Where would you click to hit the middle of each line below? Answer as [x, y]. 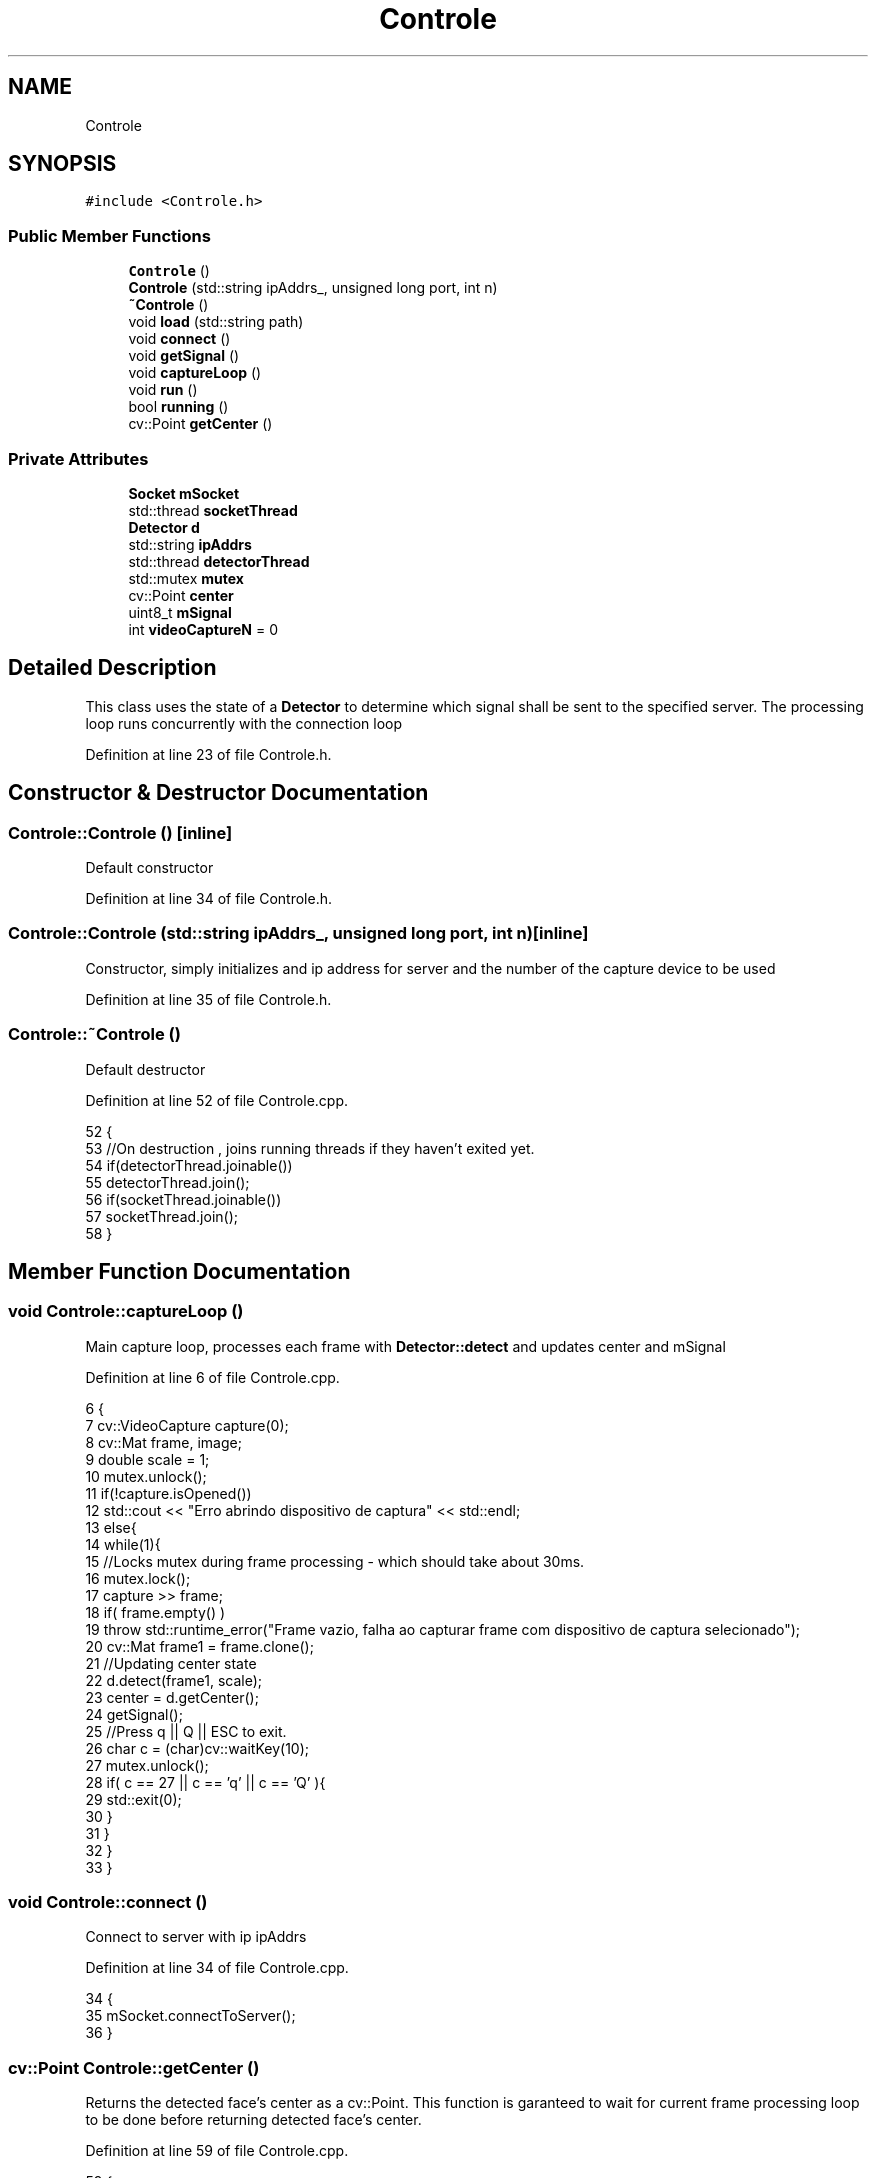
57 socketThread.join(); [161, 1216]
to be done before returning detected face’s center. [253, 2120]
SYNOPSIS [62, 164]
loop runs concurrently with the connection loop [243, 723]
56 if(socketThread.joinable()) [183, 1199]
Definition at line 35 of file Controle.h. [208, 999]
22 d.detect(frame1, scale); [174, 1680]
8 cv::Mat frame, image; [163, 1442]
